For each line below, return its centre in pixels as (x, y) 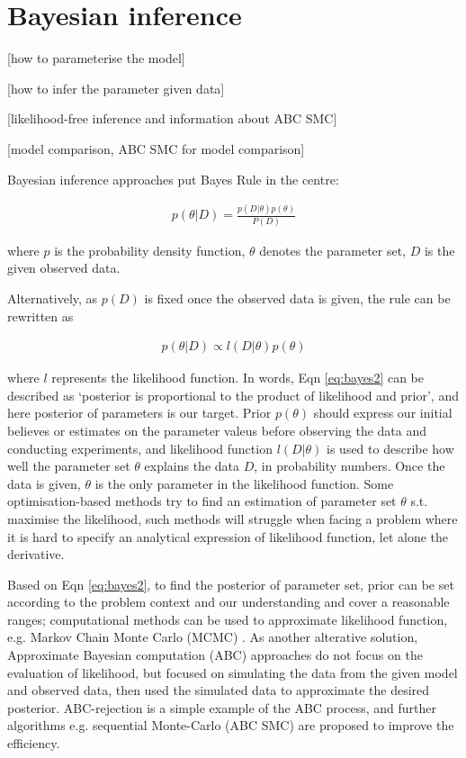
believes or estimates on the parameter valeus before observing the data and (217, 430)
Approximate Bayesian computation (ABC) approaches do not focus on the (215, 655)
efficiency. (34, 743)
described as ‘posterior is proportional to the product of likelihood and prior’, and (233, 395)
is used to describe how (390, 448)
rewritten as (40, 316)
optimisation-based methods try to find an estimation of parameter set (202, 501)
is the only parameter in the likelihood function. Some (244, 483)
